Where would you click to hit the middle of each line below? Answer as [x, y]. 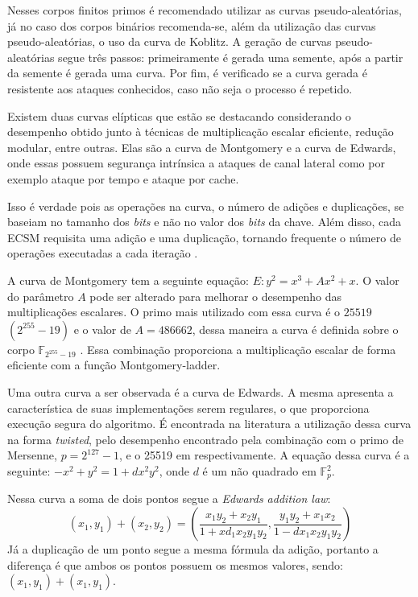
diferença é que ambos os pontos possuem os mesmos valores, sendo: [175, 564]
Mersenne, [32, 455]
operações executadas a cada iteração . [103, 253]
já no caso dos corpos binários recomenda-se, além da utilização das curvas [192, 25]
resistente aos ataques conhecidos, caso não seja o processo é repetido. [180, 88]
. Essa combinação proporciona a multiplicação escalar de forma [238, 349]
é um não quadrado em [259, 471]
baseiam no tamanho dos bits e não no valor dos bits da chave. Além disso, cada [205, 222]
